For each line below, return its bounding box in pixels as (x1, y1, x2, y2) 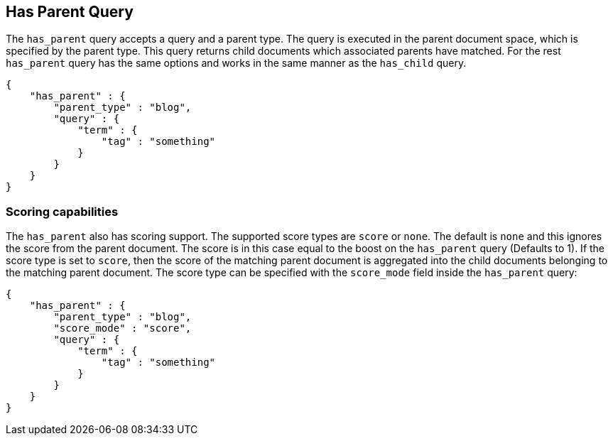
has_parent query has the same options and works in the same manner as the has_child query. (6, 57, 467, 70)
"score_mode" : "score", (53, 322, 192, 334)
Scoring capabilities (6, 204, 119, 219)
